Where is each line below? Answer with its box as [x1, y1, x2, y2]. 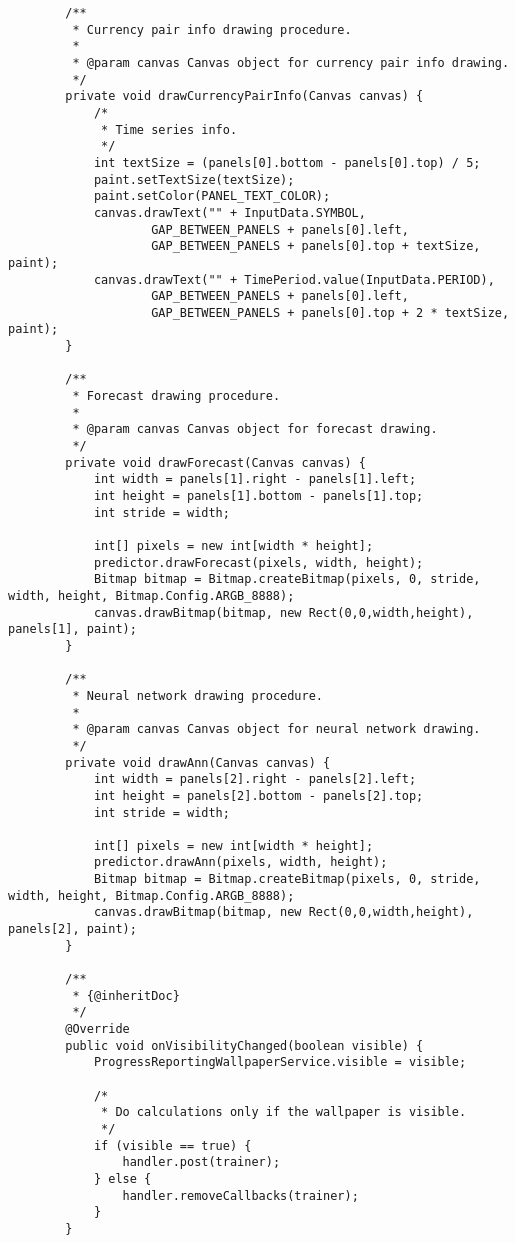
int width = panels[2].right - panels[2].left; [93, 772, 417, 787]
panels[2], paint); [8, 922, 137, 937]
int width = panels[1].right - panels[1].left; [93, 472, 417, 487]
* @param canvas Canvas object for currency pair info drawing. [72, 55, 510, 70]
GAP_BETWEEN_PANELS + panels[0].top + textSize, [151, 239, 481, 254]
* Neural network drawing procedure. [72, 688, 323, 703]
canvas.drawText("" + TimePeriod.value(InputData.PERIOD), [93, 272, 495, 287]
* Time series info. [101, 122, 238, 137]
